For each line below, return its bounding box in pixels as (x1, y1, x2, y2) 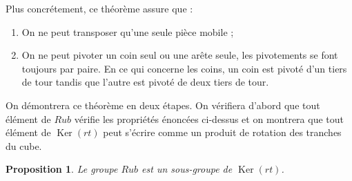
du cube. (6, 138, 42, 153)
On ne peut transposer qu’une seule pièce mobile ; (21, 24, 234, 39)
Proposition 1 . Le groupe (6, 162, 118, 176)
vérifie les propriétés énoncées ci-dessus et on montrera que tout (74, 111, 344, 126)
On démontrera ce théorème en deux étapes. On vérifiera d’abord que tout (6, 97, 320, 112)
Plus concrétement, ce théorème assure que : (6, 1, 193, 15)
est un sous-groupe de (141, 162, 233, 176)
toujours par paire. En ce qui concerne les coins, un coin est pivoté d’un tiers (21, 61, 347, 75)
